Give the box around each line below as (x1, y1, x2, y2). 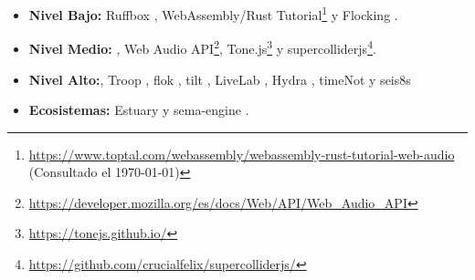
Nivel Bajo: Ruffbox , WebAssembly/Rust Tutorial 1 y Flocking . (28, 3, 398, 24)
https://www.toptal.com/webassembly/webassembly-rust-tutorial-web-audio (28, 144, 455, 163)
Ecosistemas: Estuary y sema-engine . (28, 100, 249, 119)
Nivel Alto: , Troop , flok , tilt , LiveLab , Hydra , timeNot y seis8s (28, 69, 411, 88)
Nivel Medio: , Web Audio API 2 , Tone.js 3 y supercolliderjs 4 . (28, 36, 376, 57)
